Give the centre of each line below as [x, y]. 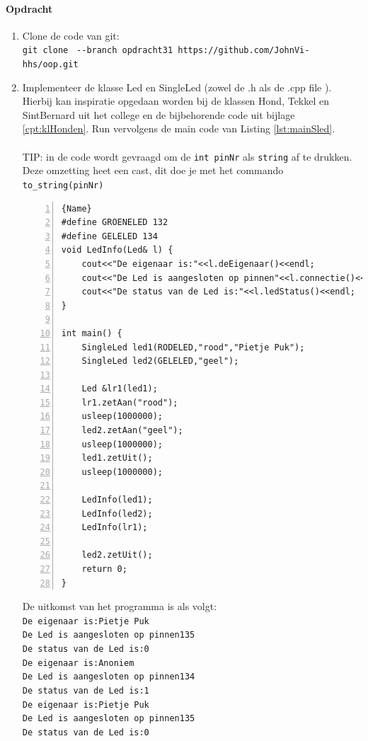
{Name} [76, 208]
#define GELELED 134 [109, 236]
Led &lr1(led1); [120, 389]
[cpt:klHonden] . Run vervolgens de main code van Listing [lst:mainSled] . [179, 128]
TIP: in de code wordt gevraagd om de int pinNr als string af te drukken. [187, 156]
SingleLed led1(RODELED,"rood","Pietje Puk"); [193, 347]
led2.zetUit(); [117, 555]
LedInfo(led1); [117, 500]
